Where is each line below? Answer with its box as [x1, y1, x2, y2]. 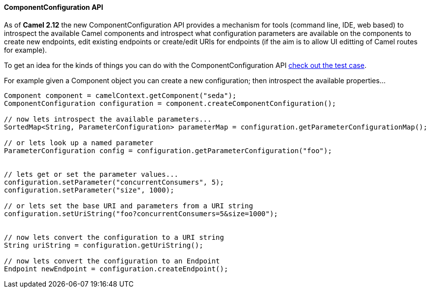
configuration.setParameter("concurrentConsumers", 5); [4, 178, 224, 186]
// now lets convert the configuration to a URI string [4, 233, 224, 241]
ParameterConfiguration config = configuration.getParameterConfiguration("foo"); [4, 146, 332, 155]
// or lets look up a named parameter [4, 138, 154, 147]
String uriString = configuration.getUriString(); [4, 241, 203, 249]
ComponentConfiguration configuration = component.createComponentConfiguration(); [4, 99, 336, 107]
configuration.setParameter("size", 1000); [4, 186, 174, 194]
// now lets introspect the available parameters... [4, 115, 212, 123]
